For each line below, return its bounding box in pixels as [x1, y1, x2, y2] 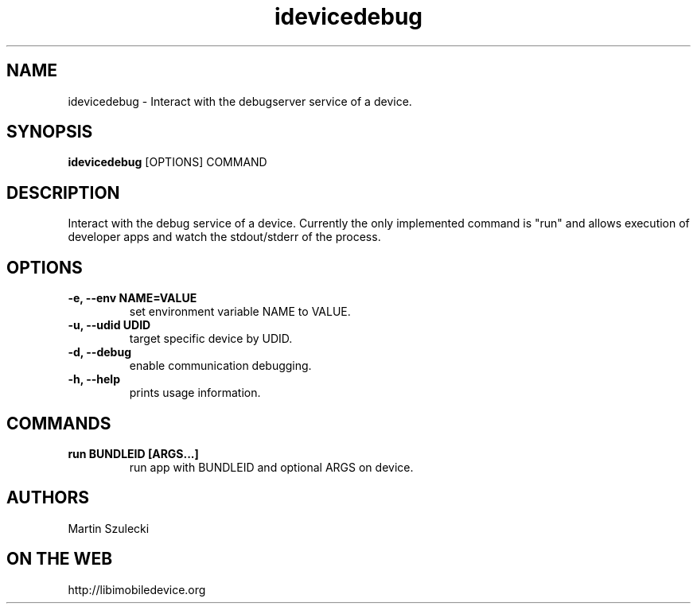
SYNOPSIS [6, 122, 93, 142]
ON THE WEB [6, 549, 113, 569]
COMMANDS [6, 413, 111, 433]
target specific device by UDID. [129, 332, 293, 346]
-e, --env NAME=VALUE [68, 291, 197, 305]
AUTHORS [6, 488, 90, 508]
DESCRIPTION [6, 182, 120, 203]
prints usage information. [129, 386, 261, 400]
